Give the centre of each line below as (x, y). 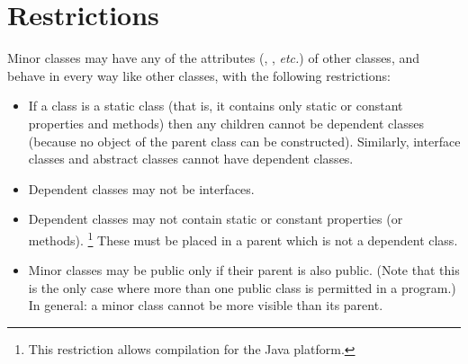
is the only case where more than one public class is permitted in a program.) (242, 287)
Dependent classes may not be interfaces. (141, 188)
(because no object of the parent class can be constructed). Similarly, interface (244, 141)
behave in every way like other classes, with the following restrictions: (199, 75)
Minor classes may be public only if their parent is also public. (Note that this (244, 270)
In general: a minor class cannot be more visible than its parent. (206, 305)
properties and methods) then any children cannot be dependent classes (226, 123)
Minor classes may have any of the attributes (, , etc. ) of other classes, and (214, 58)
